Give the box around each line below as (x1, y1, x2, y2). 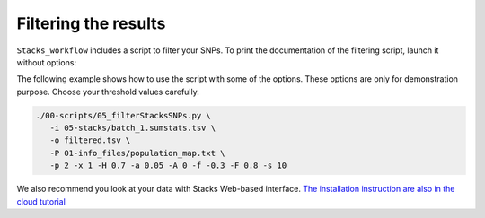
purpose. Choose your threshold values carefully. (16, 86, 199, 97)
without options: (16, 57, 76, 67)
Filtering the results (16, 13, 166, 33)
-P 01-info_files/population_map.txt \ (49, 148, 225, 158)
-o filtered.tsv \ (49, 135, 131, 145)
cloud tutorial (16, 196, 66, 206)
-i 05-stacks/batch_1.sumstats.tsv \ (49, 123, 216, 134)
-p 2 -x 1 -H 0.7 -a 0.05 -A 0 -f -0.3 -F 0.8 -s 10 (49, 161, 287, 170)
